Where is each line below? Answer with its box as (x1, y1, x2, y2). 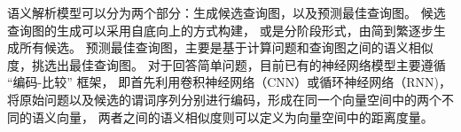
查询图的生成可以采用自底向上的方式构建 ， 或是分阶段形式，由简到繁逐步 (7, 20, 434, 39)
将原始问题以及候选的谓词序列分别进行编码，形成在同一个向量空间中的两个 (7, 89, 441, 108)
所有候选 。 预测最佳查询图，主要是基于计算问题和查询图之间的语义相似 (19, 38, 434, 57)
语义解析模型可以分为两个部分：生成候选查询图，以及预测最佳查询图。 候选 (7, 4, 446, 21)
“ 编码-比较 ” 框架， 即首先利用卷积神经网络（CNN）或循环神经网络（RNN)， (7, 73, 452, 91)
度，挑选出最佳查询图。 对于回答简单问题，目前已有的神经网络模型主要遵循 (7, 55, 446, 74)
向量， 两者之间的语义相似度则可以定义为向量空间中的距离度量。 (56, 107, 434, 126)
